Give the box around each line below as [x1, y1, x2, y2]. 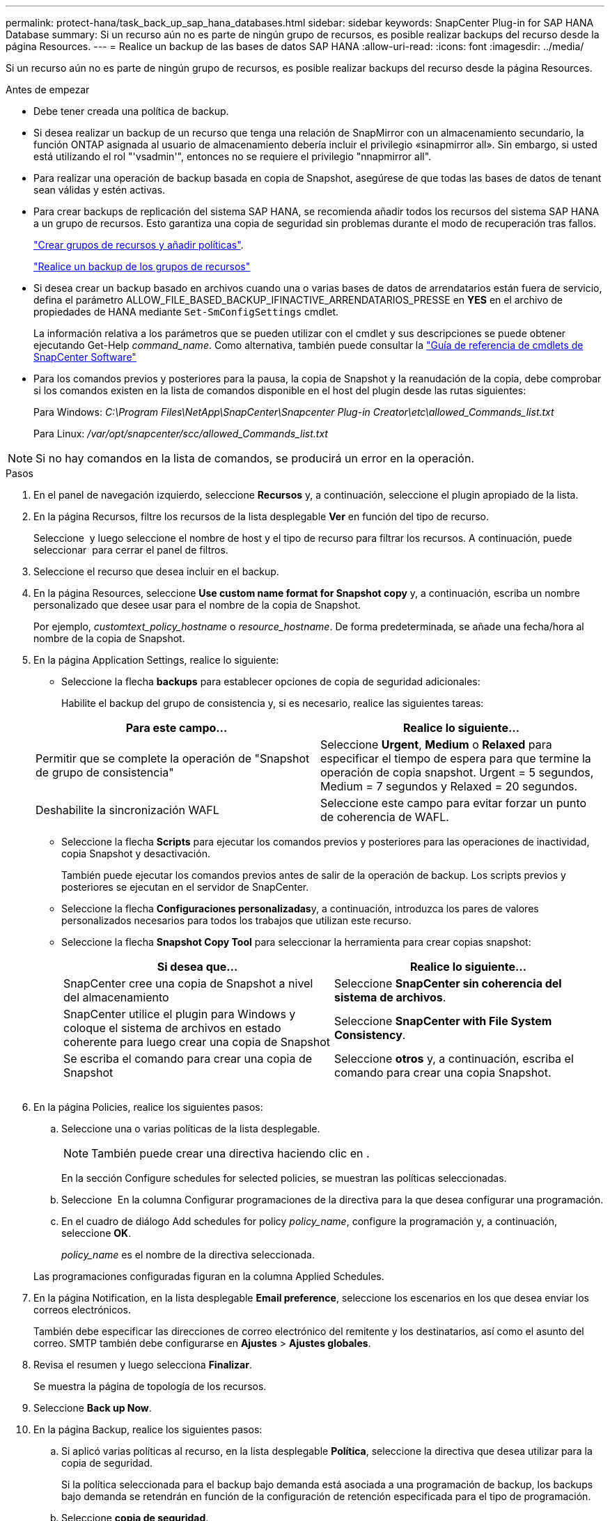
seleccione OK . [61, 1227, 132, 1239]
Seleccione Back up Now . [33, 1402, 152, 1414]
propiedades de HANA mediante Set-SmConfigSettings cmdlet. [33, 306, 339, 318]
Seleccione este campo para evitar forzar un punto [320, 796, 587, 810]
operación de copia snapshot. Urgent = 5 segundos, [320, 765, 594, 779]
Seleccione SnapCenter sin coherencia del [334, 976, 562, 990]
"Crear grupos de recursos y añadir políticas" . [33, 239, 244, 251]
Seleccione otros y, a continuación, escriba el [334, 1052, 574, 1066]
